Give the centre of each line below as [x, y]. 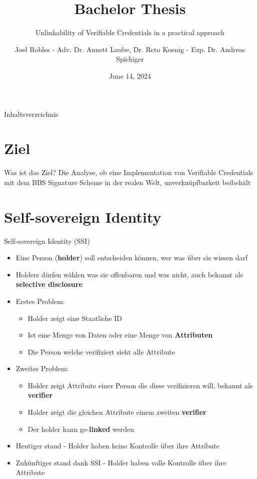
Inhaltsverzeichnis [31, 114]
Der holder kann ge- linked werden [81, 429]
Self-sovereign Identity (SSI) [47, 241]
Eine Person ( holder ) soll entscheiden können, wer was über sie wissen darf [132, 258]
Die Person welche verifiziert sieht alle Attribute [101, 351]
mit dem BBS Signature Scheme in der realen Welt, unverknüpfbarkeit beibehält [127, 182]
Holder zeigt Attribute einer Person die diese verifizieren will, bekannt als [140, 385]
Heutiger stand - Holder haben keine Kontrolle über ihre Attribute [117, 446]
